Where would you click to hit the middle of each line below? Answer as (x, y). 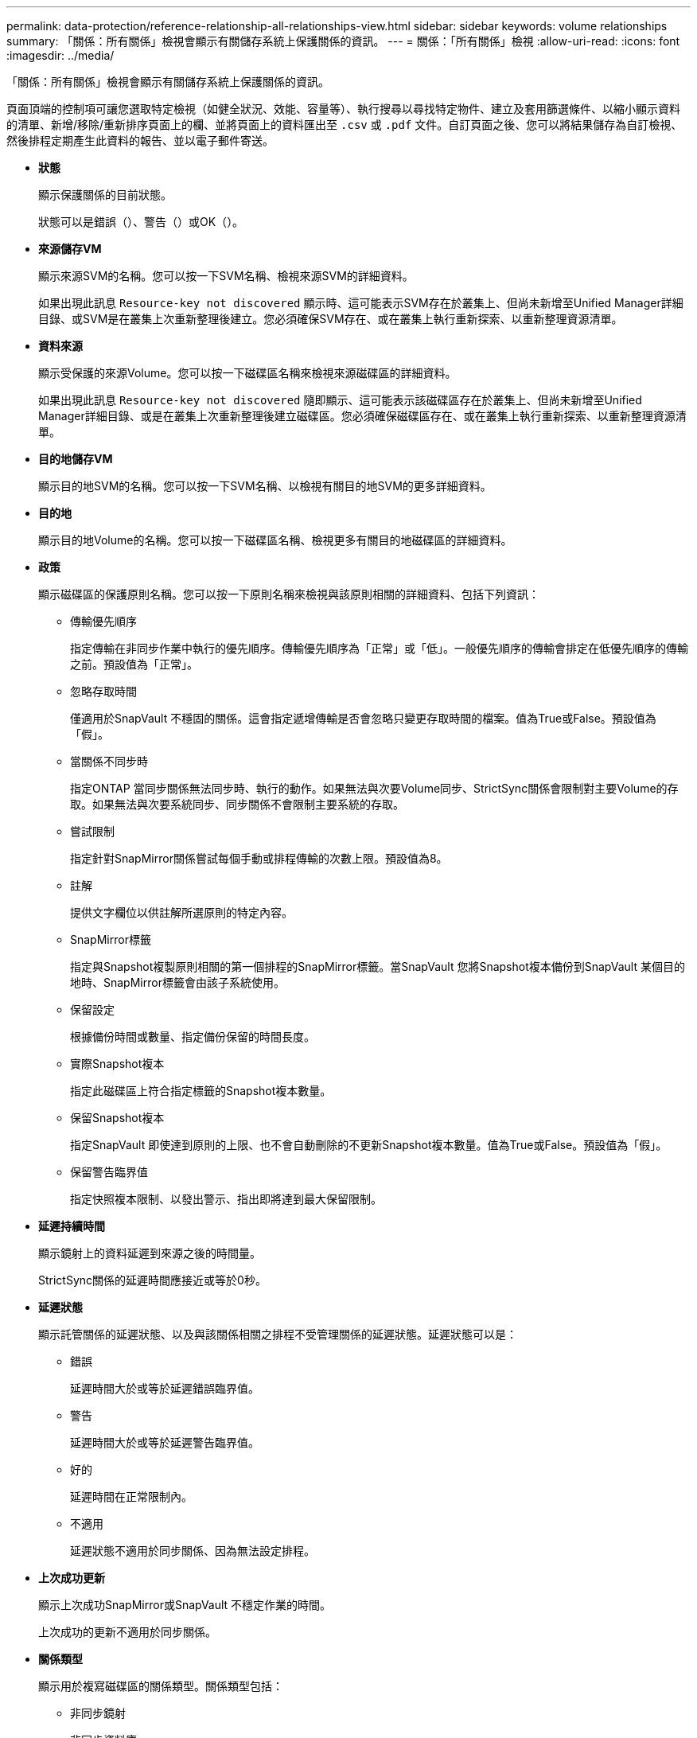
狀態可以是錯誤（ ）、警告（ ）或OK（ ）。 (141, 222)
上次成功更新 (72, 1578)
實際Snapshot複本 (117, 1064)
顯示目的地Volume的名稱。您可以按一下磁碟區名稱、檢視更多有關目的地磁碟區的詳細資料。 (275, 540)
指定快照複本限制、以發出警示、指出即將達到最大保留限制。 (226, 1199)
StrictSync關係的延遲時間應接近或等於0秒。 (152, 1280)
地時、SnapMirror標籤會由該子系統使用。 (177, 982)
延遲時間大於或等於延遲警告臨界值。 (165, 1442)
